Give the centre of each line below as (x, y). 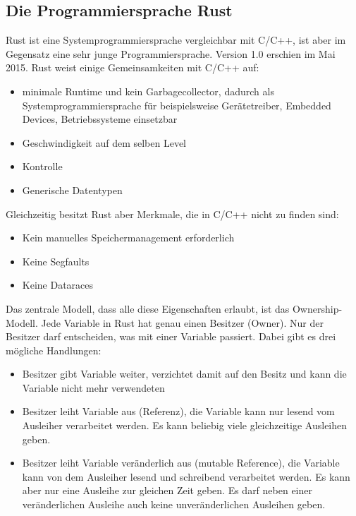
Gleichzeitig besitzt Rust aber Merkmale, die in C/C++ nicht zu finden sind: (172, 214)
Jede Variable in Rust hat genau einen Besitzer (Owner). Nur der (182, 322)
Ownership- (317, 308)
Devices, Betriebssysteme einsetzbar (100, 119)
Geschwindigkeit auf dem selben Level (104, 142)
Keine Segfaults (56, 261)
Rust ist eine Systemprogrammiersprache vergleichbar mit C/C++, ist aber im (176, 40)
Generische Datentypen (72, 190)
